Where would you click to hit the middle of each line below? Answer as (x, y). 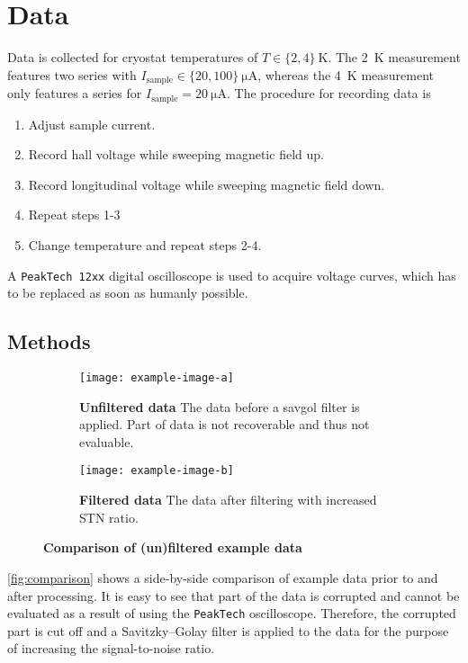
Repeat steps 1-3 (74, 215)
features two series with (72, 74)
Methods (49, 341)
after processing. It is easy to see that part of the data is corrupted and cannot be (234, 595)
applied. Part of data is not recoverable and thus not (225, 424)
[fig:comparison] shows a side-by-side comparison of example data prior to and (223, 577)
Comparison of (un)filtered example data (173, 547)
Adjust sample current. (92, 124)
